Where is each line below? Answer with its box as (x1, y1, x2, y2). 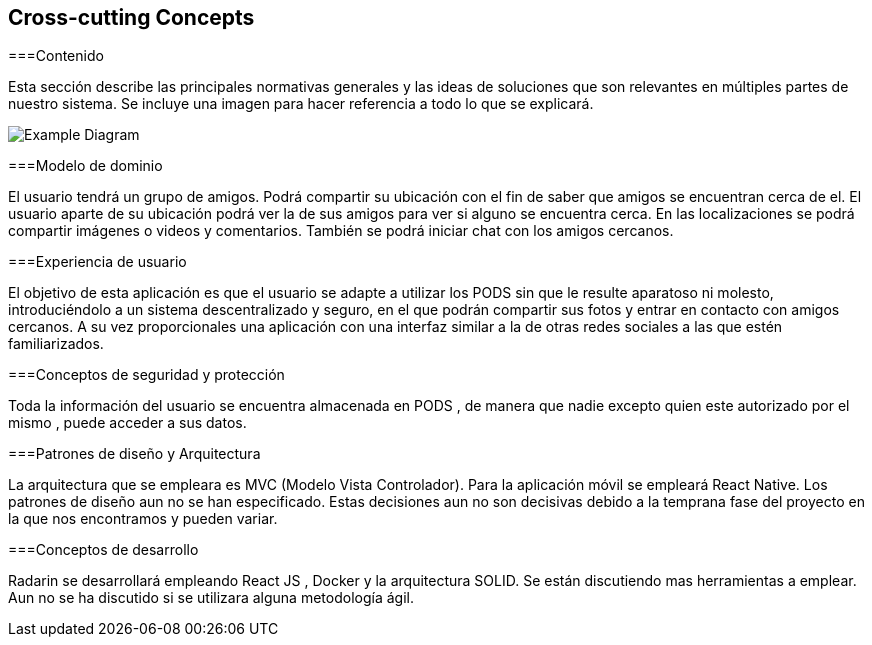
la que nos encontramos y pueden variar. (8, 510, 278, 528)
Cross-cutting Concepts (8, 5, 255, 30)
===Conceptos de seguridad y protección (8, 366, 285, 384)
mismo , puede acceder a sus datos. (8, 414, 247, 432)
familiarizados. (8, 335, 104, 353)
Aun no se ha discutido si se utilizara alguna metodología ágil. (8, 589, 414, 607)
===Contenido (8, 47, 104, 65)
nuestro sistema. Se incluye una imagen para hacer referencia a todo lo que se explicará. (8, 95, 594, 113)
